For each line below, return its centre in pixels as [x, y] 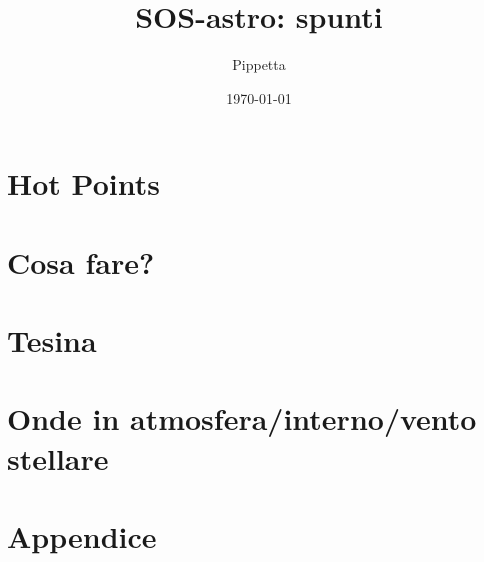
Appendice [82, 536]
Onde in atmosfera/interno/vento [242, 418]
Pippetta [259, 64]
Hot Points [83, 183]
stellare [58, 457]
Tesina [52, 340]
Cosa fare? [81, 261]
